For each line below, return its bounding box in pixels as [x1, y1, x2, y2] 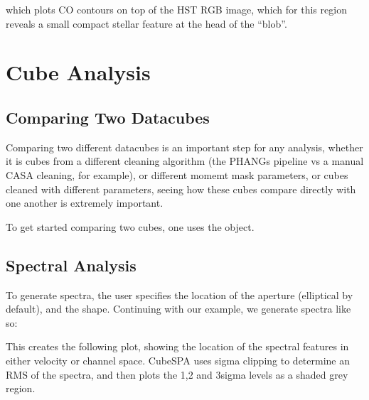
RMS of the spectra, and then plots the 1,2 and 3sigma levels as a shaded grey [6, 367, 348, 382]
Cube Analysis [6, 58, 151, 87]
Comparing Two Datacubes [6, 106, 210, 128]
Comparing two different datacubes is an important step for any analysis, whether [6, 139, 363, 154]
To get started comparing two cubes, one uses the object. [6, 219, 255, 234]
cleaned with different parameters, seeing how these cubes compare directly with [6, 181, 356, 196]
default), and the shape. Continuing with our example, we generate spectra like [6, 301, 351, 316]
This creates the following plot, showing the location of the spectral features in [6, 339, 349, 354]
